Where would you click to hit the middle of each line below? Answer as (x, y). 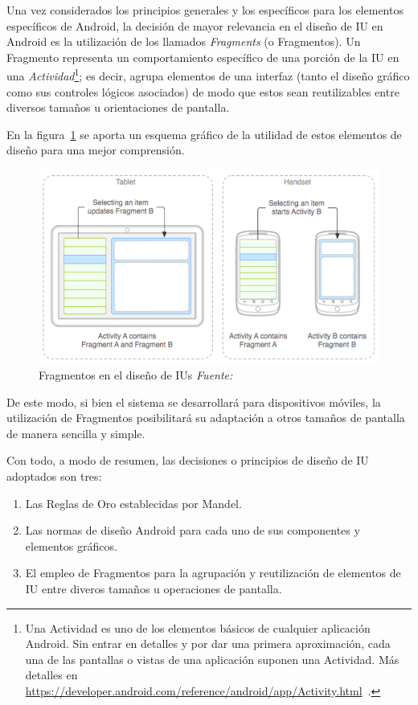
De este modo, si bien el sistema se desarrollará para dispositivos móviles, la (194, 402)
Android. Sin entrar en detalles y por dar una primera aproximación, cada (208, 644)
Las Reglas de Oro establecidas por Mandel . (133, 503)
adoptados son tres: (54, 476)
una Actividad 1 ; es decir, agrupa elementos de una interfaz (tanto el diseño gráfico (208, 75)
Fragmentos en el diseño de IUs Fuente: (136, 375)
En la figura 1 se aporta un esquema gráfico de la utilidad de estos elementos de (204, 134)
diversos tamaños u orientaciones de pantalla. (118, 107)
